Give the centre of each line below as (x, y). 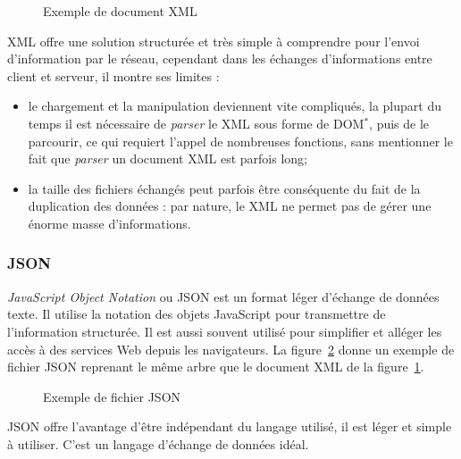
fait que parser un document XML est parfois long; (168, 159)
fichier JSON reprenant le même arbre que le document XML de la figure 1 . (216, 367)
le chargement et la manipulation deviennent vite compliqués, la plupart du (235, 106)
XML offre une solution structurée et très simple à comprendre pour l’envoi (214, 41)
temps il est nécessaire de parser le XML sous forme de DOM (196, 123)
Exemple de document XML (120, 11)
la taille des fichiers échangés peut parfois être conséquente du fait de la (224, 188)
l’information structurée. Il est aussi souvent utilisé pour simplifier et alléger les (225, 331)
